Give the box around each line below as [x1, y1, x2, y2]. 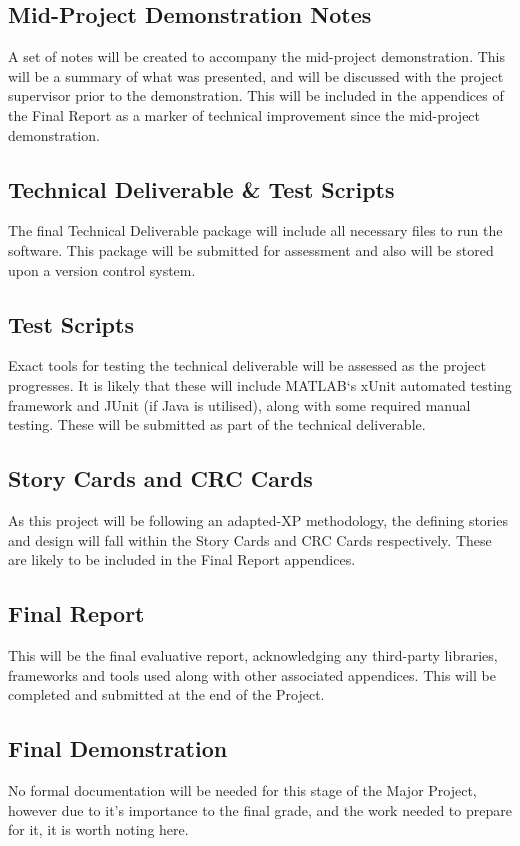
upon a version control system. [8, 259, 196, 280]
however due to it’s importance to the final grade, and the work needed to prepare [8, 799, 512, 820]
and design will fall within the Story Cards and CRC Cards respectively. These [8, 529, 492, 550]
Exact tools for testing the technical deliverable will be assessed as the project [8, 355, 486, 376]
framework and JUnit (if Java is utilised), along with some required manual [8, 394, 471, 415]
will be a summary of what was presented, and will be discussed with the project [8, 65, 504, 86]
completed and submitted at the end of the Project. [8, 684, 325, 705]
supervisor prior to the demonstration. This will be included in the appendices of [8, 85, 504, 106]
